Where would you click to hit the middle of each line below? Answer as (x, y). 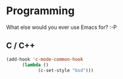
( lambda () (35, 65)
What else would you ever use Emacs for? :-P (61, 27)
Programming (41, 11)
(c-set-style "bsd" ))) (66, 70)
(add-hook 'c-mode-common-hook (45, 59)
